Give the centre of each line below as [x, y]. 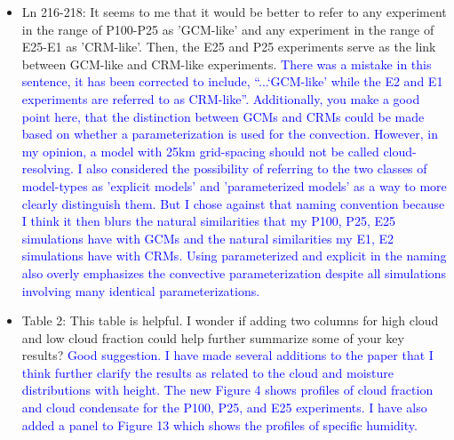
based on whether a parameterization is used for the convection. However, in [230, 134]
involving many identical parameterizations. [141, 290]
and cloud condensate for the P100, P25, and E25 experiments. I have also [224, 408]
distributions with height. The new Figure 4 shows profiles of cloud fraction [227, 390]
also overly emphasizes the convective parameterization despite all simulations [234, 272]
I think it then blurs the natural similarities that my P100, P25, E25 [208, 221]
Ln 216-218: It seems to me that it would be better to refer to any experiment [234, 12]
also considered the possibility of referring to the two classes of [257, 168]
